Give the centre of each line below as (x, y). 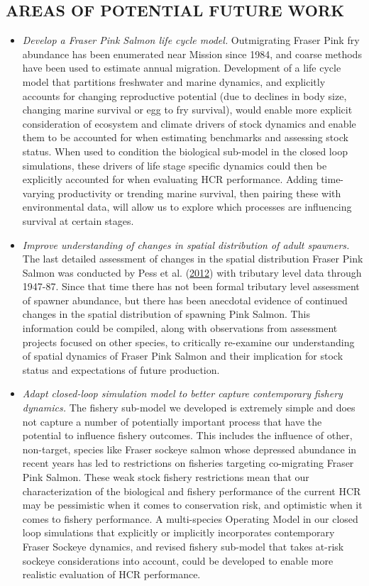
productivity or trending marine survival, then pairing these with (199, 193)
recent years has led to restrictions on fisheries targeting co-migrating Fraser (188, 463)
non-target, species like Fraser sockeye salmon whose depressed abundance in (189, 449)
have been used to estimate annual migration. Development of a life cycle (182, 68)
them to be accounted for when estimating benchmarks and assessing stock (185, 137)
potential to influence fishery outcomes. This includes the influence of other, (187, 435)
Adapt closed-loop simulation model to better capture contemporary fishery (182, 393)
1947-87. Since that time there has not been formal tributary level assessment (191, 286)
